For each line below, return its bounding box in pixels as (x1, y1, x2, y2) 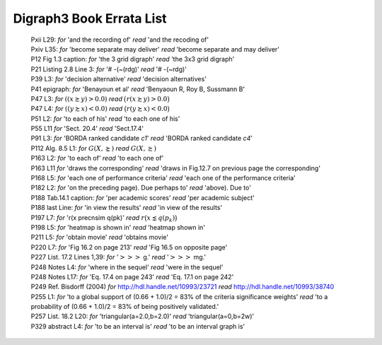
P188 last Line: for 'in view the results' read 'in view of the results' (30, 204, 223, 212)
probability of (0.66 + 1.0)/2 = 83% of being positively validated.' (30, 303, 219, 311)
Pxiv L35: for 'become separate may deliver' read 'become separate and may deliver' (30, 45, 279, 53)
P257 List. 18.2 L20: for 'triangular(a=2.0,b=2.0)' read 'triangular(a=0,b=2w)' (30, 312, 255, 321)
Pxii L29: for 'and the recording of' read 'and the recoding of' (30, 35, 209, 44)
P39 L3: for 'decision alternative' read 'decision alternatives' (30, 75, 207, 83)
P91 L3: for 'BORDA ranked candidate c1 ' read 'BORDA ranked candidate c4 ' (30, 134, 253, 143)
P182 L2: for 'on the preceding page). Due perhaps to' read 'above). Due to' (30, 184, 251, 192)
